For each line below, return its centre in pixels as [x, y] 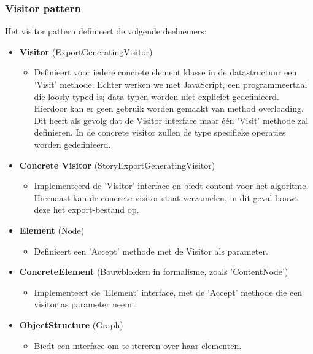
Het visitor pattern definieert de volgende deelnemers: [106, 31]
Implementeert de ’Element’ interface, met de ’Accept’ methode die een [168, 292]
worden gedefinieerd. [72, 144]
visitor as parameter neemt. [86, 304]
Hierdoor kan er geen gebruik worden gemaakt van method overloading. [169, 108]
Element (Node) [52, 230]
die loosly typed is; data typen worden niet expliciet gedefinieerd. [156, 96]
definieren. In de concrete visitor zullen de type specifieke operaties [160, 132]
